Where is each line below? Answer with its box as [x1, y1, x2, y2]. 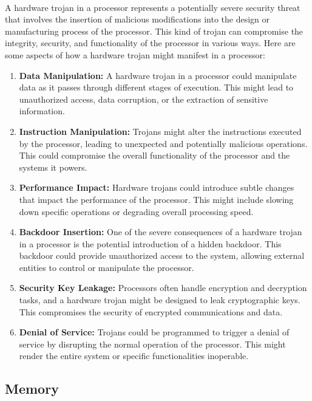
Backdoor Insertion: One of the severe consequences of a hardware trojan [19, 225, 302, 238]
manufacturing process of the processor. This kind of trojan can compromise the [5, 24, 304, 37]
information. [19, 105, 65, 117]
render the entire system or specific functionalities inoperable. [19, 349, 249, 362]
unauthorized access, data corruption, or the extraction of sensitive [19, 92, 268, 105]
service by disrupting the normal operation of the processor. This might [19, 337, 286, 350]
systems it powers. [19, 160, 87, 173]
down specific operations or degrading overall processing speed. [19, 205, 254, 218]
